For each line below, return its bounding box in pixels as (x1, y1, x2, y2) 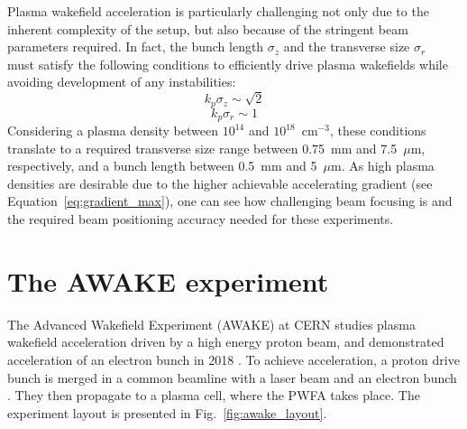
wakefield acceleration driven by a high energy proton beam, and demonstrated (7, 332, 444, 351)
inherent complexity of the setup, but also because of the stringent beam (7, 19, 408, 38)
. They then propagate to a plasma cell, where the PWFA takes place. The (7, 386, 420, 405)
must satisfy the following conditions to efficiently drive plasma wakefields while (7, 54, 448, 73)
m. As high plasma (330, 156, 435, 175)
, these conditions (329, 121, 426, 140)
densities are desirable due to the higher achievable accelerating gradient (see (7, 173, 433, 192)
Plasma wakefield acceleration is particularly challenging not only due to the (7, 2, 429, 20)
